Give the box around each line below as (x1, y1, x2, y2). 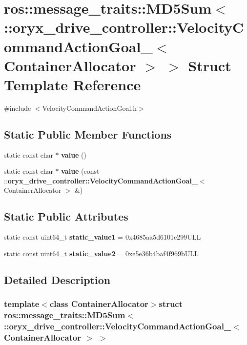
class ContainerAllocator (49, 298, 148, 310)
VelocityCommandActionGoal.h (42, 102, 137, 113)
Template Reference (4, 74, 141, 94)
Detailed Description (4, 272, 111, 287)
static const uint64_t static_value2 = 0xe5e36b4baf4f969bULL (4, 248, 199, 258)
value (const (61, 166, 100, 176)
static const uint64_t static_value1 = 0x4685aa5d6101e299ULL (4, 232, 201, 242)
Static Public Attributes (4, 209, 128, 224)
